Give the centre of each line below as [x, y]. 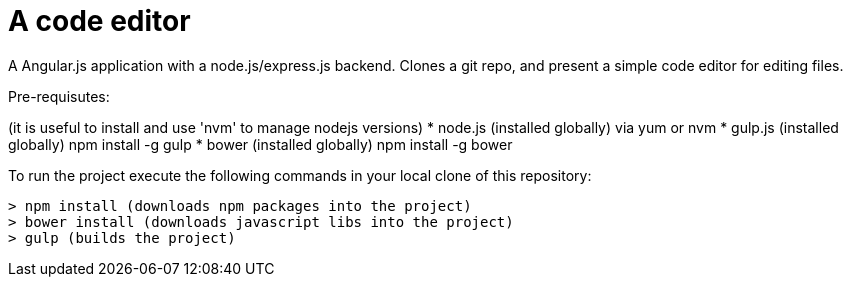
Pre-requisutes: [59, 96]
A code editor [99, 21]
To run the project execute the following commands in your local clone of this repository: [300, 175]
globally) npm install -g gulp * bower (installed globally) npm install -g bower [260, 144]
